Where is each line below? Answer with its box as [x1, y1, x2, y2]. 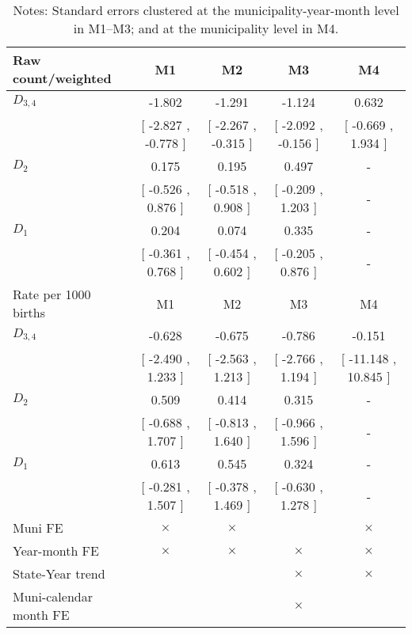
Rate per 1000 [13, 285, 91, 303]
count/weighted [13, 69, 112, 87]
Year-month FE [13, 541, 99, 560]
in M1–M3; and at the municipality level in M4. [73, 19, 339, 37]
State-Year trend [13, 564, 105, 583]
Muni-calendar [13, 587, 93, 606]
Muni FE [13, 518, 63, 537]
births [13, 303, 46, 321]
